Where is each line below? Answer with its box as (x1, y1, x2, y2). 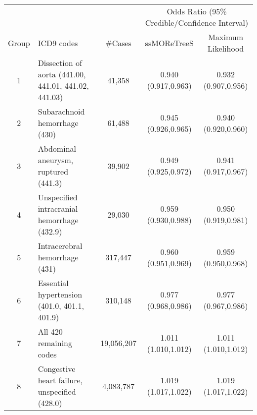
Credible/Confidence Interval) (145, 17, 249, 28)
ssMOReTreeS (145, 37, 194, 49)
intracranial (38, 203, 78, 214)
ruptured (38, 166, 69, 177)
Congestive (38, 363, 76, 374)
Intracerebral (38, 240, 83, 251)
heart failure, (38, 374, 83, 386)
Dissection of (38, 57, 82, 68)
